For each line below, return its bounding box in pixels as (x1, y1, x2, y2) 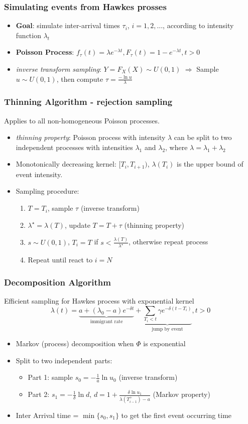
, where (165, 142, 188, 152)
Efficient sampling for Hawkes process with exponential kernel (4, 296, 194, 306)
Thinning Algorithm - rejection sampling (4, 95, 173, 108)
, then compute (56, 73, 103, 84)
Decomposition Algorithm (4, 275, 111, 288)
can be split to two (174, 132, 232, 143)
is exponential (143, 338, 186, 349)
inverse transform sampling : (16, 64, 101, 74)
